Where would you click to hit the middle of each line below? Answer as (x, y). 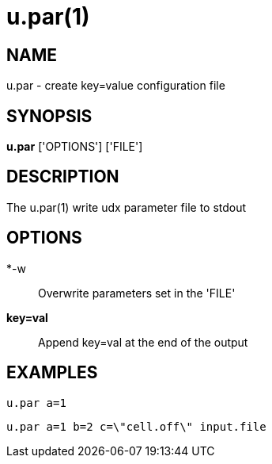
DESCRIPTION (63, 177)
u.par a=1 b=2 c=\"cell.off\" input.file (136, 426)
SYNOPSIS (49, 116)
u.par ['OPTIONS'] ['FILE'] (75, 147)
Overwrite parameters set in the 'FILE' (137, 293)
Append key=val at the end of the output (143, 342)
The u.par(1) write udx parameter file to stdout (127, 207)
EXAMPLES (52, 373)
